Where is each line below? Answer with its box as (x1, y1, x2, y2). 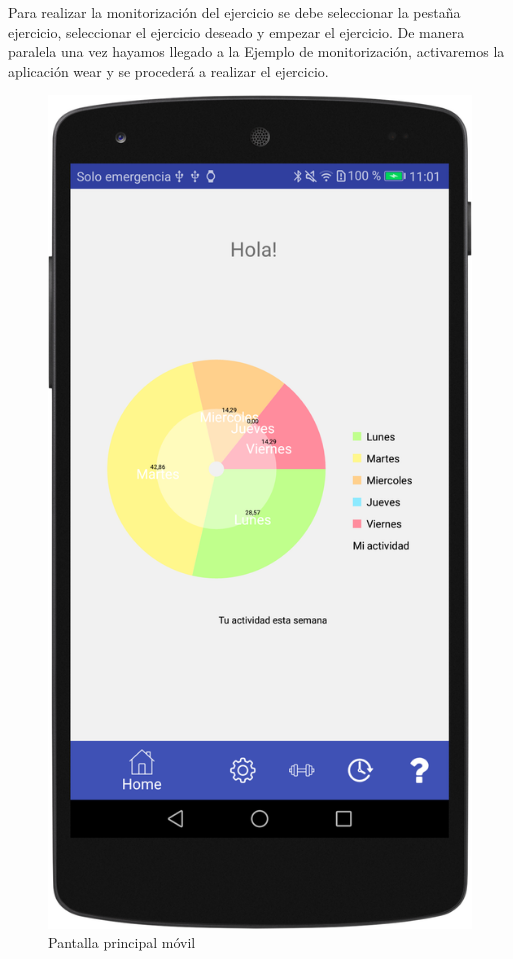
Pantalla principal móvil (48, 932, 196, 953)
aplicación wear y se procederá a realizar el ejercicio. (8, 60, 329, 81)
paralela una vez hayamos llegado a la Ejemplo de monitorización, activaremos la (8, 41, 505, 62)
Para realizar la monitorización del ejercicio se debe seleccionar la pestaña (8, 2, 461, 22)
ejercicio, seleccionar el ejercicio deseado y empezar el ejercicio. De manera (8, 21, 465, 42)
